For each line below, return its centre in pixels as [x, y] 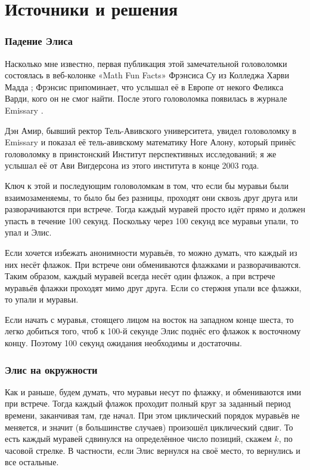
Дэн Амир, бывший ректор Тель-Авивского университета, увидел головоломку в [151, 130]
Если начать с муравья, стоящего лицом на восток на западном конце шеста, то [149, 319]
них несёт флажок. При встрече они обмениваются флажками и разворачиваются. [153, 264]
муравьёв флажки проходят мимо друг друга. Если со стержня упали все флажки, [153, 287]
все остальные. [32, 462]
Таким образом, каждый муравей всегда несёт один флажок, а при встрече [140, 276]
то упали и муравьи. [42, 299]
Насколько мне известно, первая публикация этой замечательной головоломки [146, 63]
